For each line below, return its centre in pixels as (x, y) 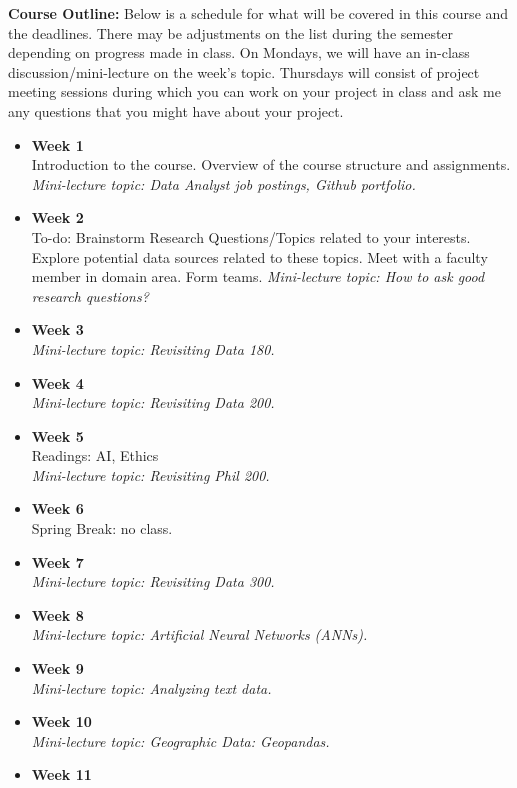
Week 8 (57, 614)
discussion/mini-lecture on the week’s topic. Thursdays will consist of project (244, 71)
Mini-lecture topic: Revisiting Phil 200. (150, 474)
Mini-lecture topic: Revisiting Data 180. (153, 348)
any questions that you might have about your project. (176, 110)
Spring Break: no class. (102, 528)
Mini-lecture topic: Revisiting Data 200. (153, 402)
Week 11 (61, 774)
